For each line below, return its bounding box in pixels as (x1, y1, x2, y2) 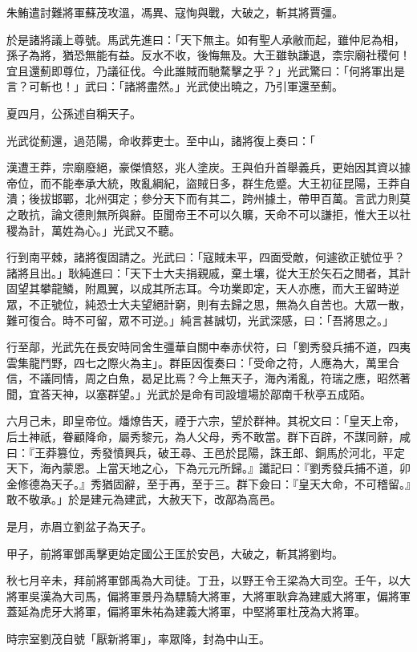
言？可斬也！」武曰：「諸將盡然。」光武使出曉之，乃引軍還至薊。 (6, 78, 343, 95)
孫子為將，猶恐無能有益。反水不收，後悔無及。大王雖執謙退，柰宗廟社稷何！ (6, 47, 411, 63)
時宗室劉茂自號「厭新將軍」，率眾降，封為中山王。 (6, 630, 270, 646)
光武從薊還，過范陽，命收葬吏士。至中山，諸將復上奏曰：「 (6, 132, 315, 148)
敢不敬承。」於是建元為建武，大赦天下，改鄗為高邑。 (6, 491, 281, 508)
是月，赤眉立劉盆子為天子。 (6, 518, 152, 535)
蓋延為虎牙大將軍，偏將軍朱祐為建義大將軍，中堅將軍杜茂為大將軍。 (6, 603, 366, 620)
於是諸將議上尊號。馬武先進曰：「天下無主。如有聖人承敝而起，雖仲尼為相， (6, 30, 405, 47)
